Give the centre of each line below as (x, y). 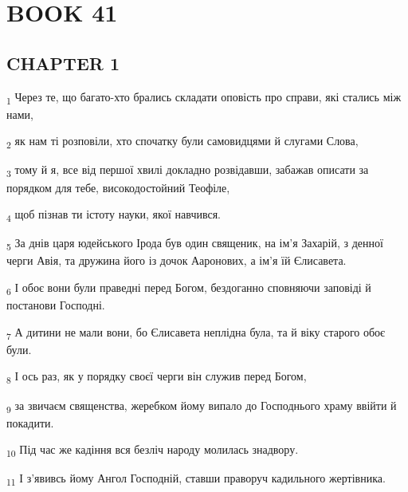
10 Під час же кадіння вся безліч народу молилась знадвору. (153, 451)
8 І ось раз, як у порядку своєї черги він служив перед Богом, (157, 377)
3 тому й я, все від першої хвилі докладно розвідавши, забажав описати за (188, 171)
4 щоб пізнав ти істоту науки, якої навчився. (114, 215)
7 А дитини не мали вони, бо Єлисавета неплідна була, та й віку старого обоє (196, 333)
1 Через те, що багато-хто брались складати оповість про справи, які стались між (204, 97)
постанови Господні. (56, 305)
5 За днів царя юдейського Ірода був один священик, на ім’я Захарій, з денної (195, 244)
